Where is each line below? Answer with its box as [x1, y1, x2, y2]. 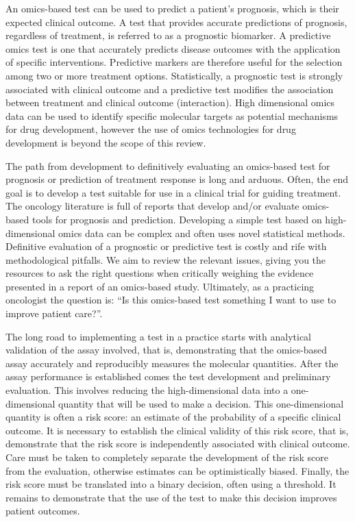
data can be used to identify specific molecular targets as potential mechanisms [5, 108, 339, 123]
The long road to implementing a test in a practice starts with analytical [5, 329, 311, 343]
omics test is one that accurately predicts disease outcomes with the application [5, 41, 341, 55]
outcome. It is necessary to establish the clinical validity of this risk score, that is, [5, 423, 349, 437]
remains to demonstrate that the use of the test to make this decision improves [5, 490, 337, 504]
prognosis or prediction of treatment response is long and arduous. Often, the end [5, 172, 349, 186]
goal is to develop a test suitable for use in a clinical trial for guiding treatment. [5, 185, 341, 199]
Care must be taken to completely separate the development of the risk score [5, 450, 328, 464]
